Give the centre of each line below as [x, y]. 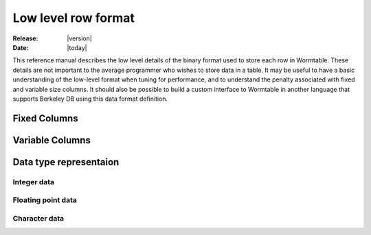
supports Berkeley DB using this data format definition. [90, 99]
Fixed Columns [45, 118]
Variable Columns [52, 140]
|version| [79, 38]
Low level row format [74, 18]
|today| [77, 47]
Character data [38, 218]
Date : [21, 47]
